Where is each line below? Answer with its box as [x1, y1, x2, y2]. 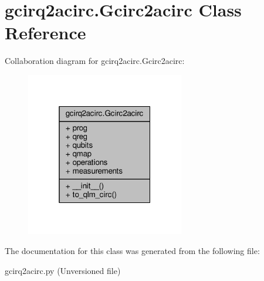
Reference [5, 21, 86, 45]
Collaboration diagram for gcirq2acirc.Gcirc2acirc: [5, 55, 185, 67]
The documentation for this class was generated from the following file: [5, 245, 260, 257]
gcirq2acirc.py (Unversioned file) [5, 264, 121, 276]
